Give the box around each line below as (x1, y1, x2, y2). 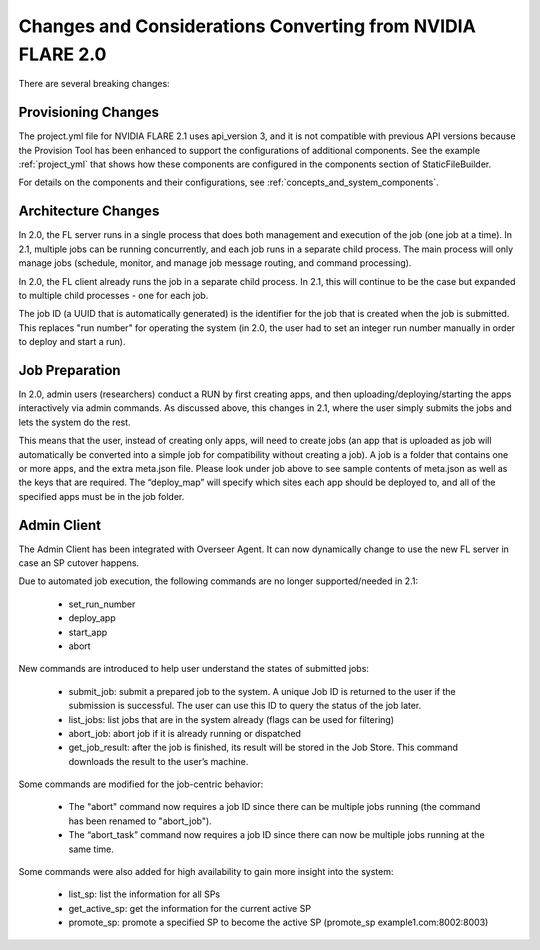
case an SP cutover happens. (18, 557, 140, 569)
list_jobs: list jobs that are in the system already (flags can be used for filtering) (68, 713, 395, 725)
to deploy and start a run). (18, 336, 126, 348)
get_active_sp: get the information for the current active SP (68, 902, 312, 914)
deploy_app (68, 612, 116, 624)
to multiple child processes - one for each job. (18, 289, 209, 301)
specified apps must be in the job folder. (18, 490, 185, 502)
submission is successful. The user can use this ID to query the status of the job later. (68, 700, 422, 712)
